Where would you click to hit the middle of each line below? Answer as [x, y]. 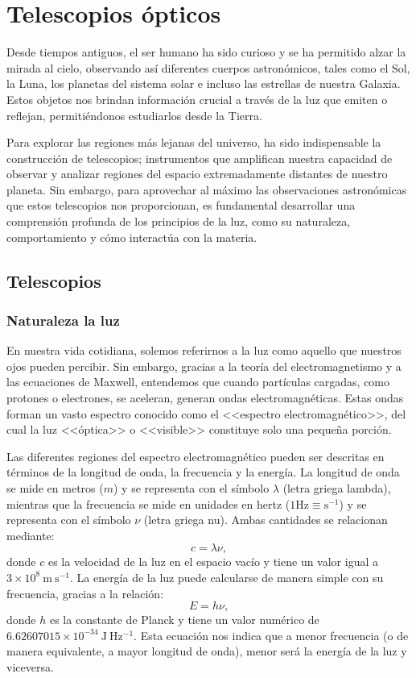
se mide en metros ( [55, 488]
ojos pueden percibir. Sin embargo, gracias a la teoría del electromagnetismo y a [204, 366]
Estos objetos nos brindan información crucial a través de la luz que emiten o [197, 99]
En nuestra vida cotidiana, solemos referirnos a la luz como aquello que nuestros [204, 350]
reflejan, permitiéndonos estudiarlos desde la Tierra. [134, 115]
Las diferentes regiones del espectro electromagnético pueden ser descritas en [196, 456]
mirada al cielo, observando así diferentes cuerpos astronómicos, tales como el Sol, [208, 67]
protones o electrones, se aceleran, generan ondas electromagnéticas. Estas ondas [205, 398]
